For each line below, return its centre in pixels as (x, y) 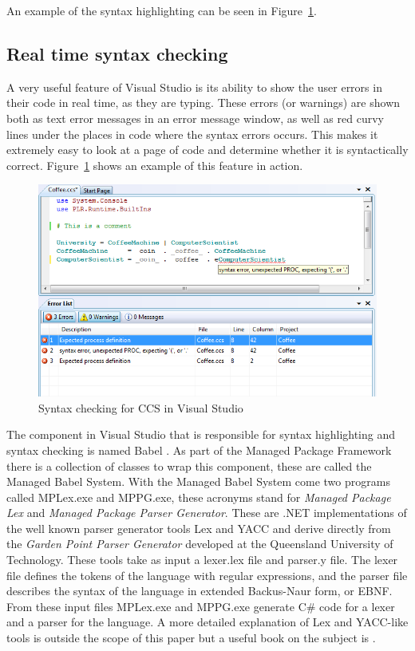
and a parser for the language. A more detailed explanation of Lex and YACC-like (207, 622)
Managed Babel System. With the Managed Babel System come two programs (198, 481)
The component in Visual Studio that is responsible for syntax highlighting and (201, 434)
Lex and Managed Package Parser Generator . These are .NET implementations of (207, 513)
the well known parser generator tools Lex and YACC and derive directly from (199, 528)
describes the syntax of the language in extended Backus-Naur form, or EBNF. (200, 591)
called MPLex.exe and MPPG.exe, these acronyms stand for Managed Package (199, 497)
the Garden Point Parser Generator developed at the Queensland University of (200, 544)
